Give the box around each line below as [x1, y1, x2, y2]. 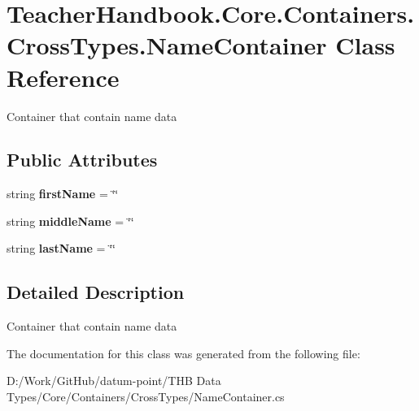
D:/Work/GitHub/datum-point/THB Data [7, 372, 221, 389]
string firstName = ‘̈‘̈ [7, 185, 119, 202]
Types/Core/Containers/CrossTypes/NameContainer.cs [7, 388, 285, 405]
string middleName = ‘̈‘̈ [7, 212, 134, 229]
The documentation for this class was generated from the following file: [7, 344, 360, 361]
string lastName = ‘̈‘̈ [7, 240, 116, 257]
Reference [7, 60, 120, 93]
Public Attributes [7, 147, 158, 172]
